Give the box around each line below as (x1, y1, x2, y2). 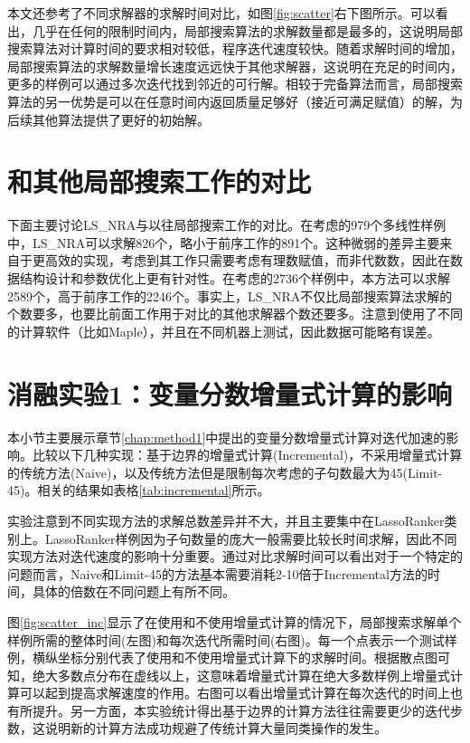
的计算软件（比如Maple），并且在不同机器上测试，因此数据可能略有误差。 (7, 321, 440, 340)
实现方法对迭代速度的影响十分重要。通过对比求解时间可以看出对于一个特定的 (7, 547, 463, 566)
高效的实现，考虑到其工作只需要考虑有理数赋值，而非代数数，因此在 (44, 251, 450, 270)
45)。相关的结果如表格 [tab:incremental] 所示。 (7, 481, 270, 500)
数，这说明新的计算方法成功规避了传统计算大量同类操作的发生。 (7, 719, 387, 738)
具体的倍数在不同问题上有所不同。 (32, 582, 235, 601)
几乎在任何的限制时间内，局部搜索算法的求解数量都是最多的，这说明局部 (32, 21, 463, 40)
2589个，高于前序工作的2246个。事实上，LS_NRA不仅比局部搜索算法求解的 (7, 286, 453, 305)
